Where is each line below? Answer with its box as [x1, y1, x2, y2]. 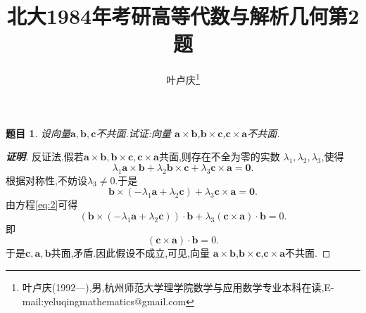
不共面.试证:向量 [96, 125, 171, 140]
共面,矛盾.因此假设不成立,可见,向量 [51, 245, 210, 260]
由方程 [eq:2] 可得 [6, 197, 78, 212]
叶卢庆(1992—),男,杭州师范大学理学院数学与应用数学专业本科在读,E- [22, 279, 334, 294]
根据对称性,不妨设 [6, 172, 87, 187]
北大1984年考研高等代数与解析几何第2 [6, 1, 360, 30]
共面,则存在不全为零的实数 [158, 149, 280, 164]
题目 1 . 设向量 [6, 125, 70, 140]
